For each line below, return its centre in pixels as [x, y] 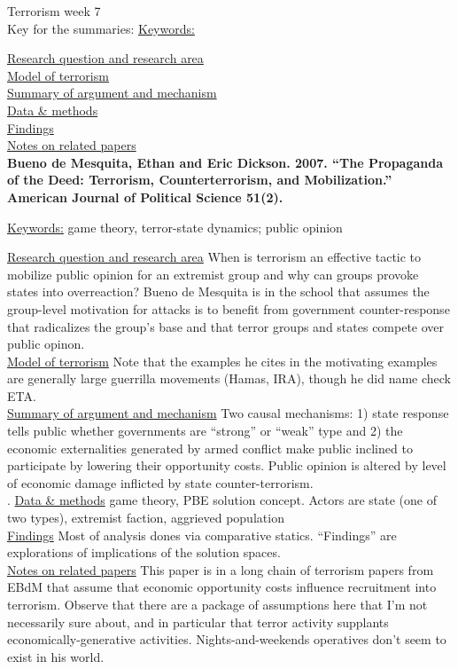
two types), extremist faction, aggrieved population [146, 518]
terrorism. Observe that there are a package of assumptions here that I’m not [217, 604]
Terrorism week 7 [54, 11]
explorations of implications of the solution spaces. [144, 552]
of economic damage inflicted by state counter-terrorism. [160, 482]
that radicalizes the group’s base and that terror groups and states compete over [226, 326]
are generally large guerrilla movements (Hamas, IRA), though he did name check [229, 378]
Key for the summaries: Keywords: [101, 28]
